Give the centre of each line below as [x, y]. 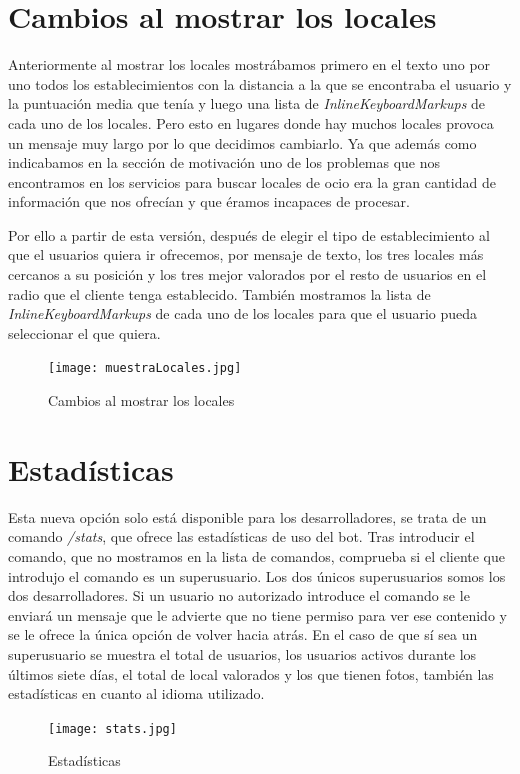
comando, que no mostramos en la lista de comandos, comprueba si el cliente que [257, 556]
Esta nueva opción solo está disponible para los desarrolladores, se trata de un [247, 516]
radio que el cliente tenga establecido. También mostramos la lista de [219, 293]
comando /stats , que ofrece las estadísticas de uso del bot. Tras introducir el [241, 536]
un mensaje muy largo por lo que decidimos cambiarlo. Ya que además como [242, 142]
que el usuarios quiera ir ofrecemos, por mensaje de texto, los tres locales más [246, 254]
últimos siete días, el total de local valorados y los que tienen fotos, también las [251, 673]
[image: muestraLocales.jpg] [145, 368]
